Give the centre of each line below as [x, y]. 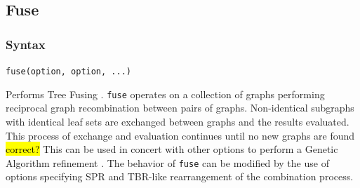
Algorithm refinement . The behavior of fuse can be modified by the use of [167, 162]
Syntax [26, 44]
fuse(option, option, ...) [68, 72]
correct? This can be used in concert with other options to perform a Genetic [172, 149]
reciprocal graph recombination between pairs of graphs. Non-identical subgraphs [180, 108]
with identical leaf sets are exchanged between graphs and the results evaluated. [178, 121]
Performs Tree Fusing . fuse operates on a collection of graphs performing [165, 94]
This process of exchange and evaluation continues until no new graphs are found [180, 135]
